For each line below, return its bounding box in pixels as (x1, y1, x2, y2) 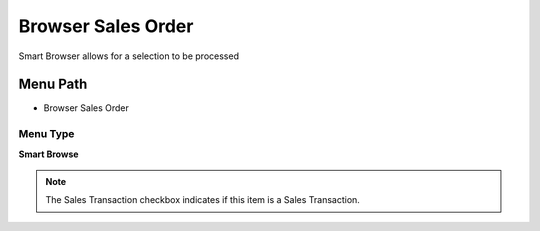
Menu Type (18, 127, 75, 141)
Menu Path (18, 76, 88, 93)
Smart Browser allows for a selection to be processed (18, 50, 240, 62)
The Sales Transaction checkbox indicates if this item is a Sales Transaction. (45, 194, 360, 206)
